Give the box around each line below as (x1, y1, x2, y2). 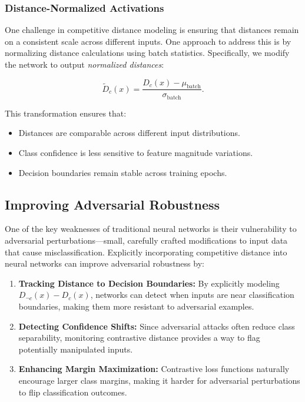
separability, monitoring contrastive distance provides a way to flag (18, 331, 260, 344)
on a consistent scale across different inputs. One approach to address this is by (5, 35, 291, 47)
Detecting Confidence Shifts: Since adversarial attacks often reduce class (18, 320, 295, 332)
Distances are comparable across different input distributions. (18, 127, 240, 139)
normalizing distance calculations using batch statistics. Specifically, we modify (5, 46, 290, 59)
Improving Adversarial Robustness (5, 195, 220, 213)
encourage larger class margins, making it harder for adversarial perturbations (18, 374, 300, 386)
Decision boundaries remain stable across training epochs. (18, 166, 227, 178)
